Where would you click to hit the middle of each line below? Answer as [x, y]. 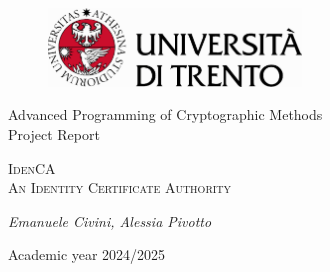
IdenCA [32, 167]
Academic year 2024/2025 [87, 254]
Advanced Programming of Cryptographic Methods [165, 114]
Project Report [54, 134]
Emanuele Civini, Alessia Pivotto [110, 220]
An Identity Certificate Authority [120, 187]
